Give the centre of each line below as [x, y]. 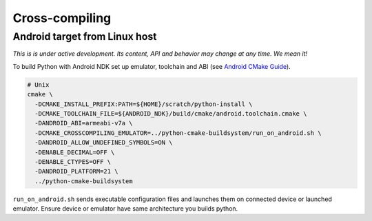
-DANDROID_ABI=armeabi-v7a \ [84, 123]
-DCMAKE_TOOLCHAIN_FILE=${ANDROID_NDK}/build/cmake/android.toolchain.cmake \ [171, 113]
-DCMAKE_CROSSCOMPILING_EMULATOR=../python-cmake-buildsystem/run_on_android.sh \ [178, 133]
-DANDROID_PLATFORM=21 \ [76, 171]
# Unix [38, 85]
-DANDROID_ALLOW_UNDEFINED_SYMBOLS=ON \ [104, 143]
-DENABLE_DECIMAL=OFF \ [75, 152]
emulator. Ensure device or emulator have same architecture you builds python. [125, 209]
